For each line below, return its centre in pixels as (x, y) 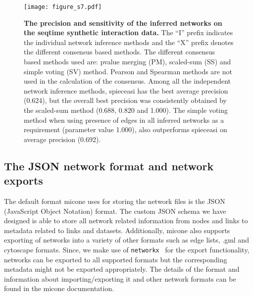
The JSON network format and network (109, 166)
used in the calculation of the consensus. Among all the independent (127, 81)
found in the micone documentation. (59, 288)
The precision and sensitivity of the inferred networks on (123, 23)
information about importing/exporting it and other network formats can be (120, 278)
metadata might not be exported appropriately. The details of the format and (122, 269)
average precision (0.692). (62, 139)
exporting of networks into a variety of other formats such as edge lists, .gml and (126, 240)
